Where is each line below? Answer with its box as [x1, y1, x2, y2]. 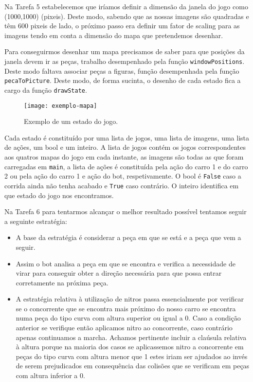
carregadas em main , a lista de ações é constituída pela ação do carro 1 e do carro [4, 161, 248, 171]
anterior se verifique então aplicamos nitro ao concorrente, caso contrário [16, 322, 233, 333]
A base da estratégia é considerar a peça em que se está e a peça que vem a [16, 232, 241, 242]
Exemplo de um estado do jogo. [24, 116, 118, 126]
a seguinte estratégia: [4, 216, 67, 226]
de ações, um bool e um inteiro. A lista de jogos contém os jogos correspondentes [4, 142, 246, 152]
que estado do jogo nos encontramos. [4, 190, 114, 200]
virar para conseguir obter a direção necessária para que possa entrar [16, 268, 222, 278]
